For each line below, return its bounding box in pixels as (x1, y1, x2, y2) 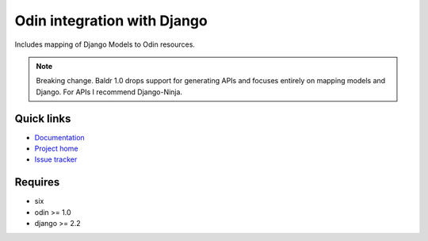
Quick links (14, 112, 71, 125)
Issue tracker (34, 155, 78, 164)
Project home (34, 143, 78, 154)
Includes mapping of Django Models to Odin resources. (14, 40, 196, 49)
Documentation (34, 132, 85, 142)
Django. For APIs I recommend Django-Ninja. (36, 87, 182, 97)
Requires (14, 175, 60, 189)
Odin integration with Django (14, 12, 208, 29)
